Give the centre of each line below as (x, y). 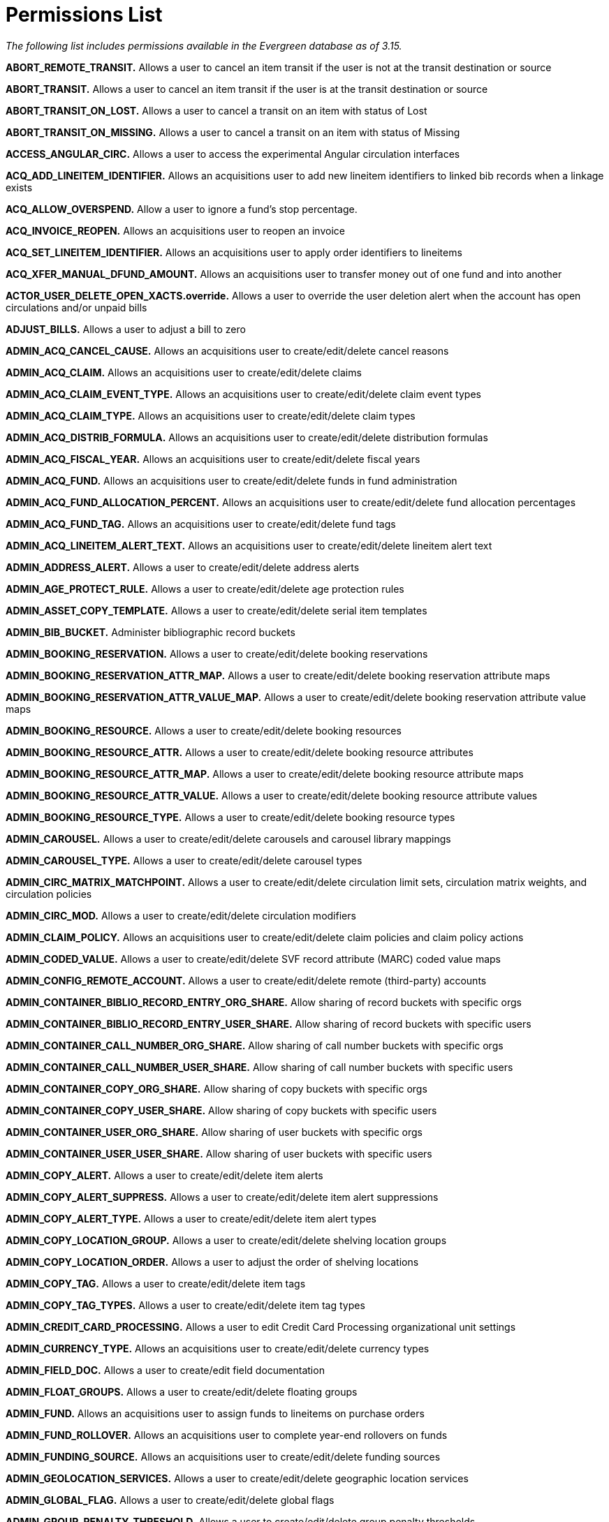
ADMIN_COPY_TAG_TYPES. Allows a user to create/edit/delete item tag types (185, 1305)
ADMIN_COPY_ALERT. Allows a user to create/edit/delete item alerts (164, 1175)
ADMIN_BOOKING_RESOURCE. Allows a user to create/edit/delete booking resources (204, 730)
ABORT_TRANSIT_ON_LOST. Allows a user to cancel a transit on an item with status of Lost (217, 110)
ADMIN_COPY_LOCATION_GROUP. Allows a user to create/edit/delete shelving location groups (226, 1240)
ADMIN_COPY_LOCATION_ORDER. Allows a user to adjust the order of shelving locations (212, 1262)
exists (19, 187)
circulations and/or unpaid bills (76, 307)
